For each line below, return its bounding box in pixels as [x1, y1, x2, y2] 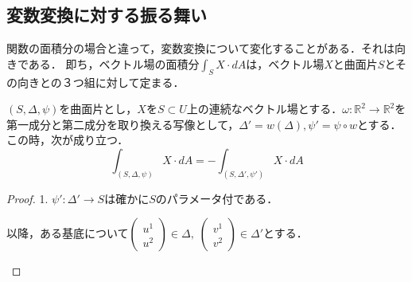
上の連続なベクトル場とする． [186, 100, 343, 117]
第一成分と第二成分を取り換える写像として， [6, 116, 239, 132]
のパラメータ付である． [155, 190, 278, 206]
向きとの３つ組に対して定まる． [17, 73, 185, 90]
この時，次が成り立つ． [6, 131, 129, 148]
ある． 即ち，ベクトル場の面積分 [28, 55, 200, 72]
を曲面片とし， [59, 100, 138, 117]
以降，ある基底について [6, 225, 129, 241]
